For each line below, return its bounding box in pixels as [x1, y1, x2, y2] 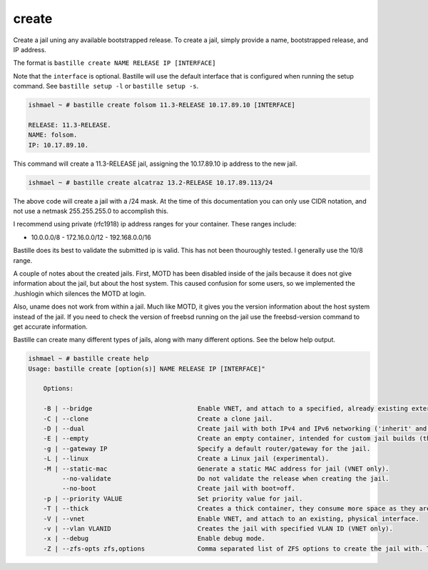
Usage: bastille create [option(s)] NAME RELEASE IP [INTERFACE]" [28, 364, 265, 373]
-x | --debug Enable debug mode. [43, 534, 265, 543]
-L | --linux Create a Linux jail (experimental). [43, 454, 330, 463]
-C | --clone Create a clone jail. [43, 414, 273, 423]
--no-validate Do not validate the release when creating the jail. [61, 474, 389, 482]
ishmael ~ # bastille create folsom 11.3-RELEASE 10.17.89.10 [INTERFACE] [28, 101, 296, 109]
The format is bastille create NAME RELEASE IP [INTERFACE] [13, 59, 216, 67]
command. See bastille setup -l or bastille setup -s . [13, 82, 199, 91]
